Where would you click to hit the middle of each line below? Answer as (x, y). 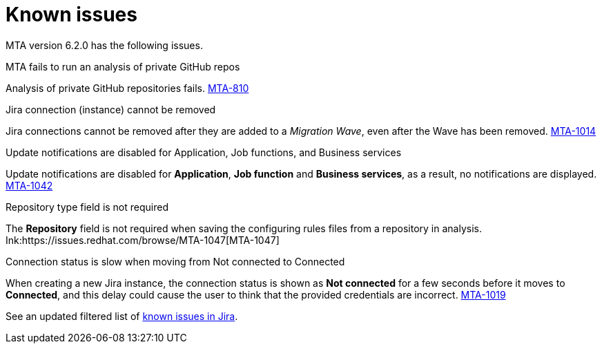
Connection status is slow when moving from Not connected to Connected (175, 261)
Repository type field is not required (87, 207)
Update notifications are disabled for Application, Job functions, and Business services (204, 152)
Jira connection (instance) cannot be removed (111, 109)
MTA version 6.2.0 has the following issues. (104, 45)
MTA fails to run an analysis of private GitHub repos (123, 66)
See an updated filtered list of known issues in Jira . (122, 316)
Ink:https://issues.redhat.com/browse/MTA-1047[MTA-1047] (143, 240)
